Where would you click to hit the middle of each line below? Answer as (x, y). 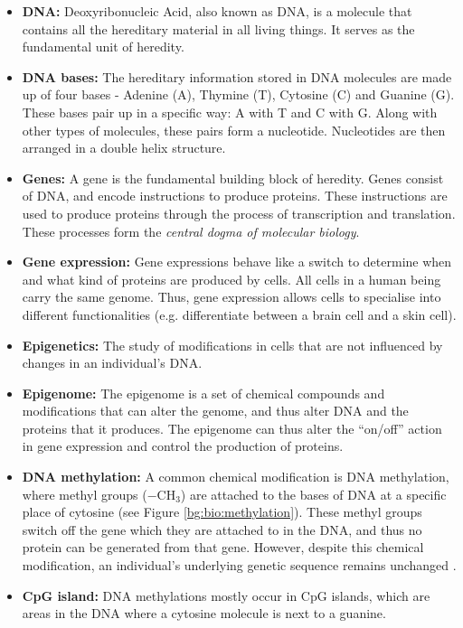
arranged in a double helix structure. (124, 148)
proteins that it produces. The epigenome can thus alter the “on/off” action (232, 428)
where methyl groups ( (85, 494)
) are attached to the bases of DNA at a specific (313, 494)
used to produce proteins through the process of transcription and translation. (239, 213)
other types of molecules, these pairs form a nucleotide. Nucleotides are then (234, 130)
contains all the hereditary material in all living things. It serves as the (218, 28)
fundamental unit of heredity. (103, 47)
